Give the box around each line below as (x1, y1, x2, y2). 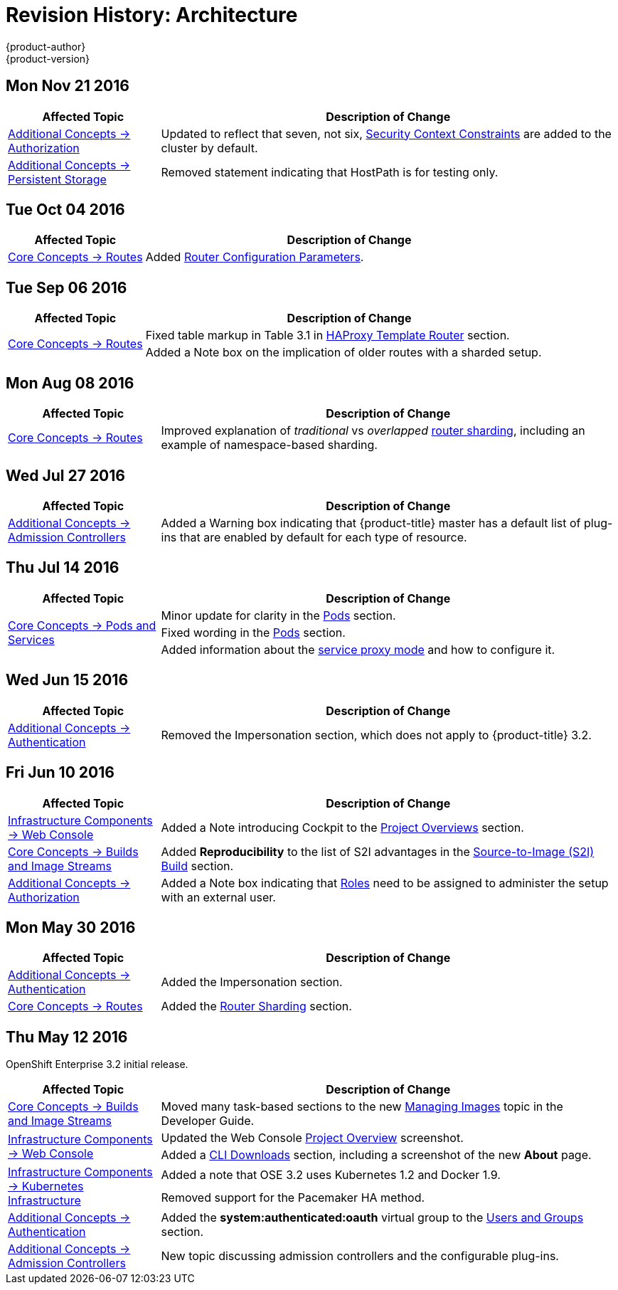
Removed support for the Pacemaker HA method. (161, 1190, 425, 1205)
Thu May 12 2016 (6, 1027, 128, 1046)
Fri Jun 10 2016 (6, 763, 114, 782)
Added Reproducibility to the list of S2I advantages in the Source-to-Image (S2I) (161, 844, 595, 859)
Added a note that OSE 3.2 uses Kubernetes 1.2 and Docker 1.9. (161, 1168, 501, 1183)
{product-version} (6, 52, 90, 65)
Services (8, 632, 55, 647)
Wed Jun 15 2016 (6, 671, 129, 689)
